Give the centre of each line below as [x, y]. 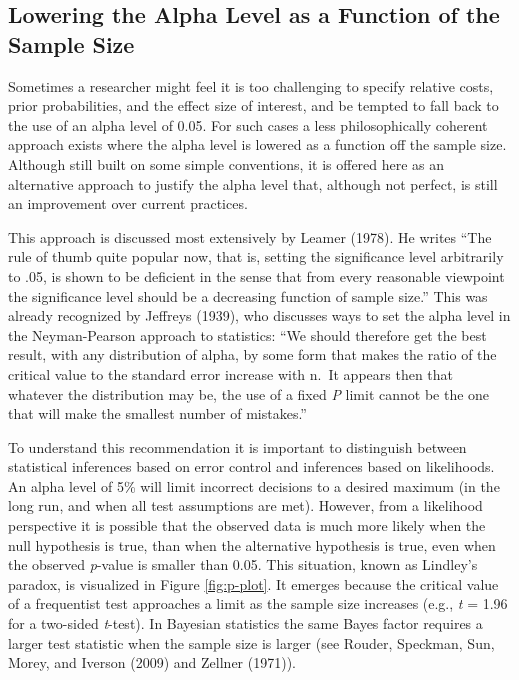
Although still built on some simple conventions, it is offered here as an [226, 163]
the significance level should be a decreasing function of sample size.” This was [248, 295]
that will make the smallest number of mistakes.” [157, 413]
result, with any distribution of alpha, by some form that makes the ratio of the [252, 354]
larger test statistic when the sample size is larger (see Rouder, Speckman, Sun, [251, 642]
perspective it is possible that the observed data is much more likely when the [247, 525]
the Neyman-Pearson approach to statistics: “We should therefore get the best [247, 334]
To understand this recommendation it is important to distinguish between [237, 446]
